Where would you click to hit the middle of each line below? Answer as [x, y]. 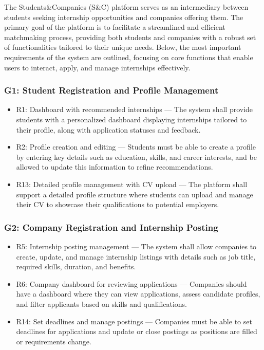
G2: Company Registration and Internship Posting [111, 227]
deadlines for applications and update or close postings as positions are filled [137, 331]
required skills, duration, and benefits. [76, 266]
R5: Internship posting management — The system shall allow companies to [136, 246]
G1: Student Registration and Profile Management [111, 90]
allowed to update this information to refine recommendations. [115, 167]
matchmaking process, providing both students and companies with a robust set [130, 37]
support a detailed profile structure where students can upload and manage [135, 194]
